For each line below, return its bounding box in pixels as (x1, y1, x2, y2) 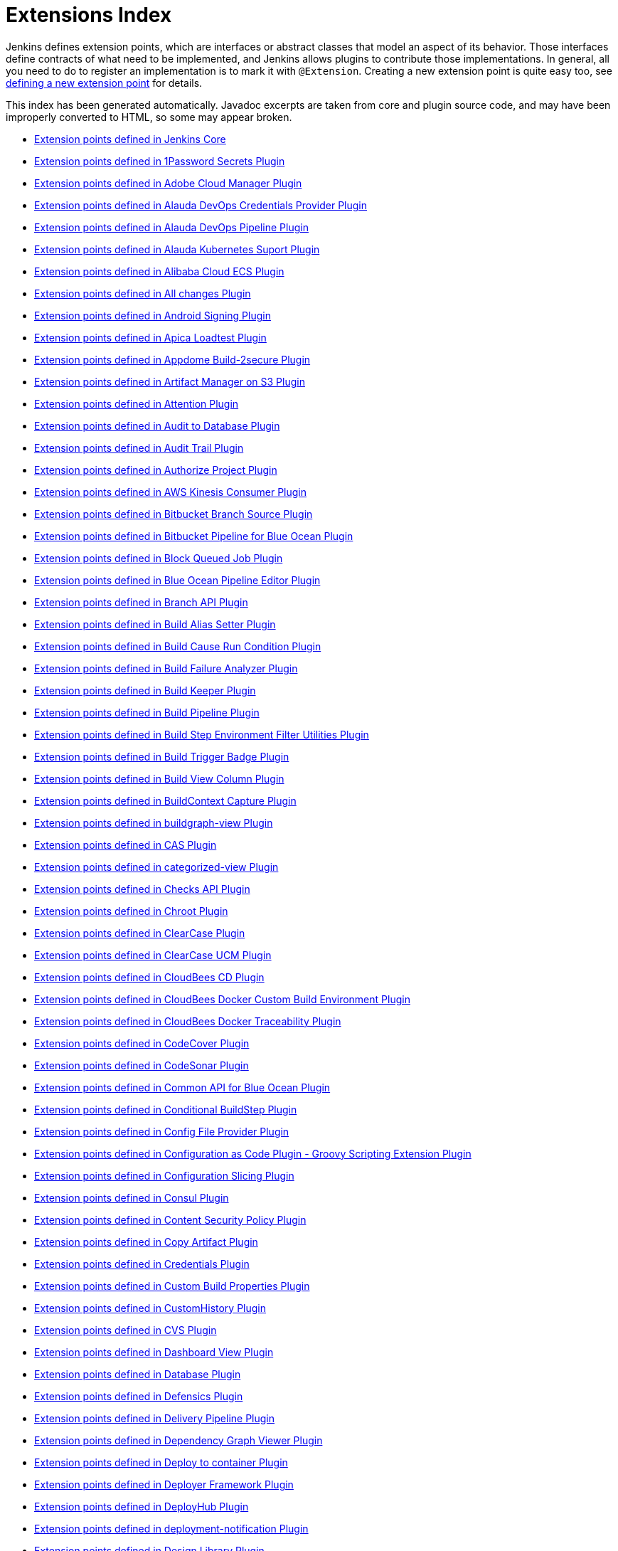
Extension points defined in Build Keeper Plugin (34, 684, 256, 697)
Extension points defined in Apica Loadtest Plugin (34, 331, 267, 344)
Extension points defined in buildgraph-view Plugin (34, 816, 273, 829)
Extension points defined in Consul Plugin (34, 1191, 229, 1204)
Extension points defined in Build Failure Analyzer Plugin (34, 662, 298, 674)
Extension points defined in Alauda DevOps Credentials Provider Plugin (34, 198, 368, 211)
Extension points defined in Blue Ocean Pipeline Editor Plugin (34, 573, 321, 586)
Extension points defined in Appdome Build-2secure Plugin (34, 353, 311, 366)
